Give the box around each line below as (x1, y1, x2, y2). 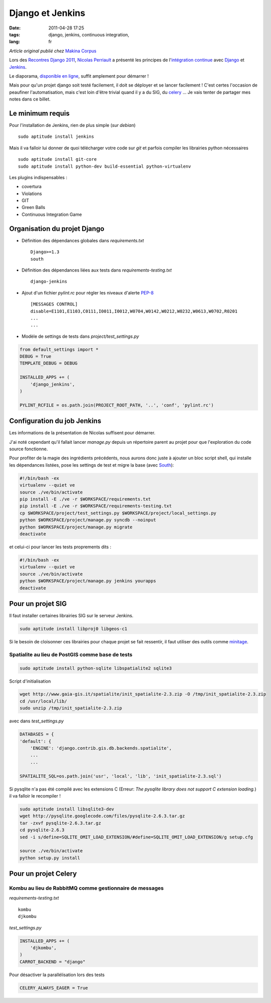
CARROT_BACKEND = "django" (19, 959, 86, 965)
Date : (9, 25, 21, 31)
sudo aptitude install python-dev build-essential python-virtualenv (18, 163, 191, 169)
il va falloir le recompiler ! (9, 793, 61, 799)
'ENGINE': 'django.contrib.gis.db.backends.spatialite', (30, 745, 172, 751)
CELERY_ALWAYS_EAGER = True (19, 985, 88, 991)
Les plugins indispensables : (9, 174, 67, 180)
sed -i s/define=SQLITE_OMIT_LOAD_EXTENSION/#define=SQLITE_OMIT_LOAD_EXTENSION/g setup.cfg (19, 834, 253, 840)
